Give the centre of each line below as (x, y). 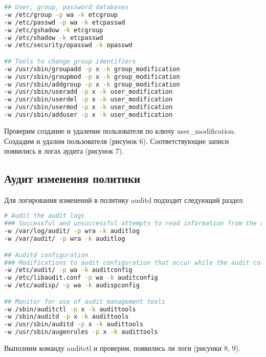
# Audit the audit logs (45, 216)
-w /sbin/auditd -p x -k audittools (66, 317)
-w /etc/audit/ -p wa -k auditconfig (68, 270)
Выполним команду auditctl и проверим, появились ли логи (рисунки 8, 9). (122, 348)
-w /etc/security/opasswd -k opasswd (68, 45)
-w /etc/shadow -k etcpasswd (54, 38)
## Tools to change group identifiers (70, 61)
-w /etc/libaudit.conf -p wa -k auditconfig (81, 278)
